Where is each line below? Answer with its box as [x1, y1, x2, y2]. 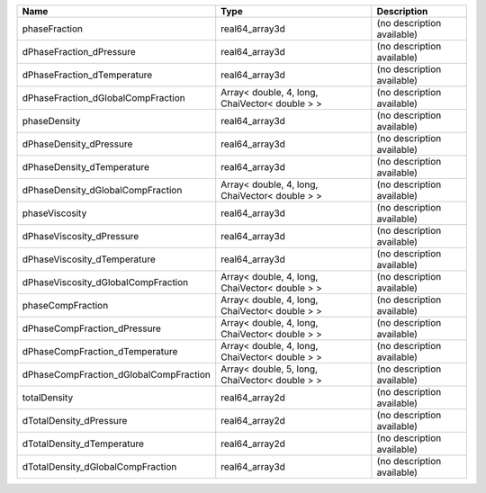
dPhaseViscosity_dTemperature [22, 253, 157, 265]
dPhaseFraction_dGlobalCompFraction [22, 92, 185, 103]
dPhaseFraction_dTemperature [22, 68, 153, 81]
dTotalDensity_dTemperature [22, 437, 144, 450]
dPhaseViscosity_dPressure [22, 230, 139, 242]
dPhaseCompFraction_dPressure [22, 322, 162, 335]
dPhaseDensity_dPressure [22, 138, 133, 150]
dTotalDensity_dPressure [22, 415, 128, 426]
